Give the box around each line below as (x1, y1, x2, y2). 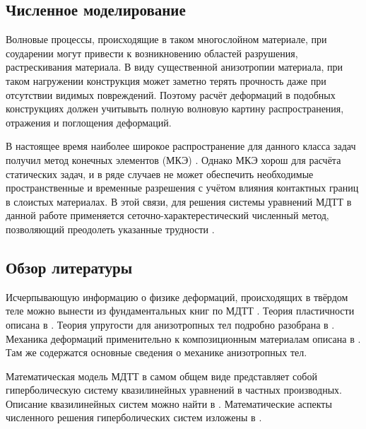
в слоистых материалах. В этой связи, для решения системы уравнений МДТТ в (6, 194, 352, 208)
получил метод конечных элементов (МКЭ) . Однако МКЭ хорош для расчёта (6, 152, 341, 167)
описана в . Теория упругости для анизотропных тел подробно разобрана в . (6, 317, 335, 331)
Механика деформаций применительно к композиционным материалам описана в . (6, 331, 361, 346)
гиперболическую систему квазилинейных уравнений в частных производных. (6, 382, 343, 397)
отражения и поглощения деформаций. (6, 114, 172, 129)
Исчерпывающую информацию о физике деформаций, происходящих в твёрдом (6, 289, 348, 304)
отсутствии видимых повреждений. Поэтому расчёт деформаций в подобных (6, 87, 336, 102)
